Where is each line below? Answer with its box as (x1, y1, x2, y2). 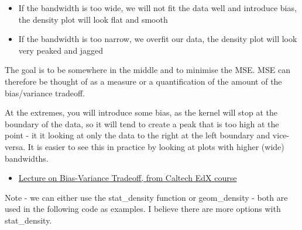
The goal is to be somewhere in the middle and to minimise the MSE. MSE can (5, 64, 290, 76)
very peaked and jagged (18, 44, 104, 56)
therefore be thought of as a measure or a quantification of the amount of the (5, 75, 282, 87)
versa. (5, 140, 26, 152)
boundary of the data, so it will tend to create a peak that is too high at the (5, 117, 279, 130)
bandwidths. (5, 152, 49, 164)
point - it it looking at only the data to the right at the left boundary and (5, 129, 270, 141)
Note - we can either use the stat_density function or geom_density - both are (5, 191, 288, 203)
